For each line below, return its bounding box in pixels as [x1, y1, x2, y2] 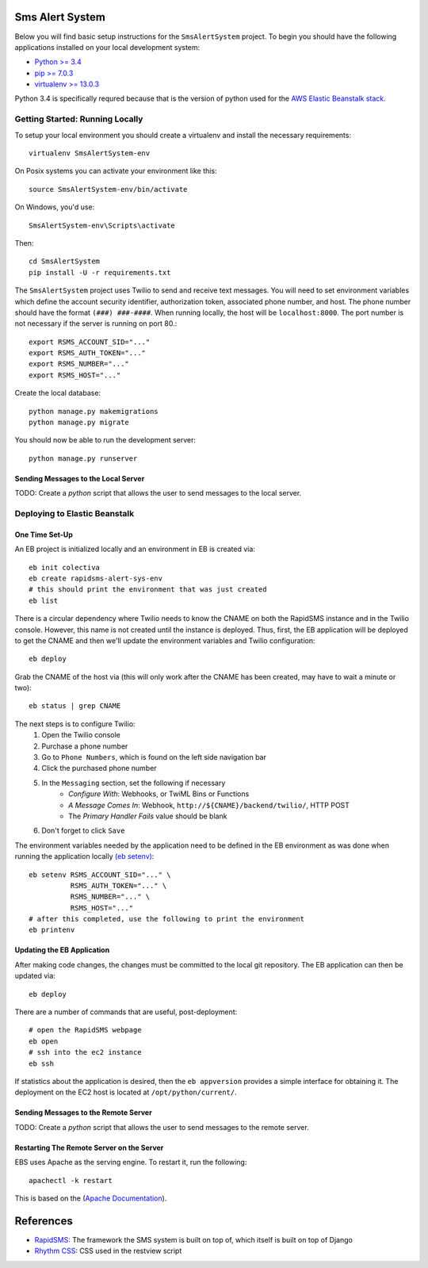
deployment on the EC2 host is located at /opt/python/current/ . [14, 1087, 237, 1098]
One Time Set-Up [14, 530, 73, 539]
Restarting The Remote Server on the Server [14, 1143, 164, 1152]
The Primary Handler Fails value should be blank [68, 811, 227, 821]
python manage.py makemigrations [29, 407, 159, 416]
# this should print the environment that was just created [29, 585, 267, 594]
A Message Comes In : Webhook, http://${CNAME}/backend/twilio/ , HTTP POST [68, 800, 350, 810]
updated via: [14, 971, 55, 981]
